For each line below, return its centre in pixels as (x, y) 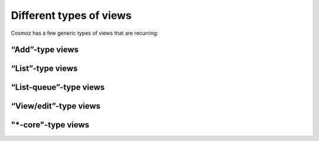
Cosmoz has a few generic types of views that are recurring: (85, 33)
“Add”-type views (45, 50)
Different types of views (71, 15)
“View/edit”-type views (56, 106)
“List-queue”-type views (58, 88)
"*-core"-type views (50, 125)
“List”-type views (44, 69)
